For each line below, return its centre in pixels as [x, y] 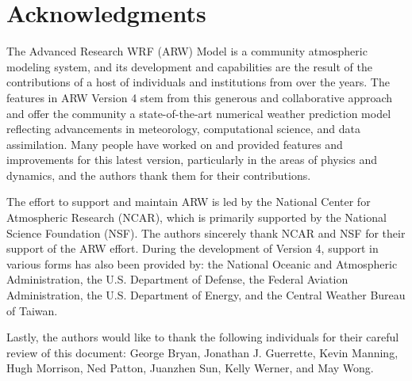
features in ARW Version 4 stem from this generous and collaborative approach [200, 97]
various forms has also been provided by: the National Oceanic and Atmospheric [202, 263]
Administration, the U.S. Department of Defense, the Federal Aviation [177, 279]
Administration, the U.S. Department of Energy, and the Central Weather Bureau [206, 295]
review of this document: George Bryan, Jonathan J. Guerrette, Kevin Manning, [202, 352]
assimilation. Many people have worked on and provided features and [175, 144]
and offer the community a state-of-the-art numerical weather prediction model [199, 113]
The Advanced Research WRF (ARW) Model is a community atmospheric [187, 51]
